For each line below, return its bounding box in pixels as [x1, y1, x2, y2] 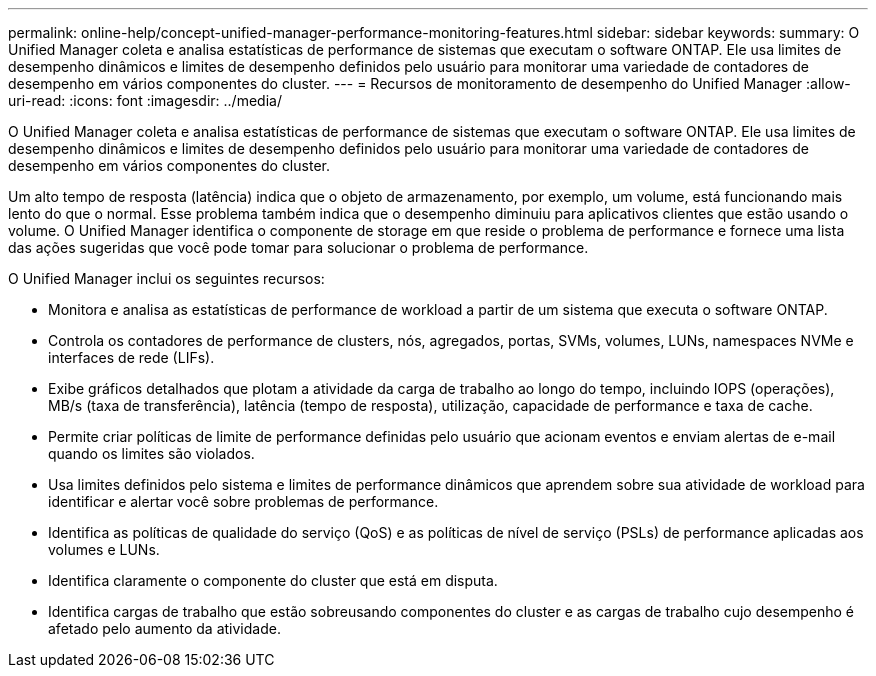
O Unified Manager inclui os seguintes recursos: [8, 270, 325, 287]
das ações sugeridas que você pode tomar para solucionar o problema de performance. [8, 239, 589, 256]
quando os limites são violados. [48, 445, 255, 462]
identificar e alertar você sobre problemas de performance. [48, 493, 439, 510]
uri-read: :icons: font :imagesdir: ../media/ [8, 92, 282, 109]
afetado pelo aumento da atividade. [48, 620, 281, 637]
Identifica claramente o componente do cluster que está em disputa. [48, 572, 498, 589]
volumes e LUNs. [48, 541, 160, 558]
